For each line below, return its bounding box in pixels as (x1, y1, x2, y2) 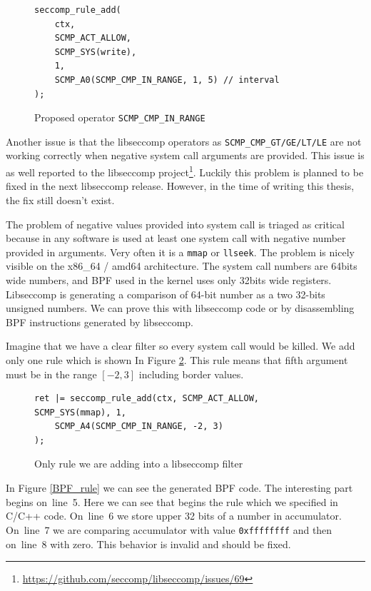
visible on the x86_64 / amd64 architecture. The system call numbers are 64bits (6, 258, 357, 273)
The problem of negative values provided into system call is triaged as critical (6, 216, 345, 231)
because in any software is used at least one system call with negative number (6, 231, 346, 246)
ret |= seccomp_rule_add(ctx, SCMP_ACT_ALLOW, (34, 393, 259, 404)
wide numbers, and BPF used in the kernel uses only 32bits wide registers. (6, 272, 332, 287)
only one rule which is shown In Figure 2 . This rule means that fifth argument (6, 352, 348, 367)
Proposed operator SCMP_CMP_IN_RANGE (34, 110, 205, 125)
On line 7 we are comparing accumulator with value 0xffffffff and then (6, 522, 332, 537)
